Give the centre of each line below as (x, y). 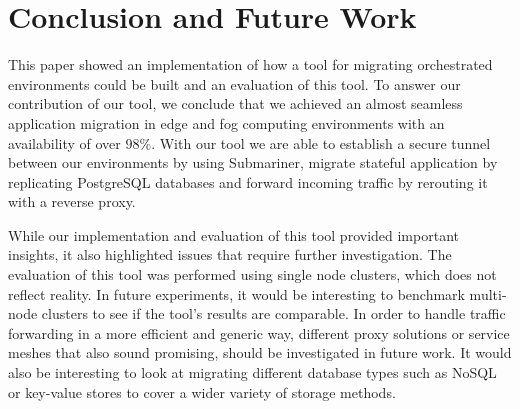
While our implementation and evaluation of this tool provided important (233, 234)
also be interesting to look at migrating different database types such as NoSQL (252, 372)
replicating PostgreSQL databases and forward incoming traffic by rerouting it (248, 181)
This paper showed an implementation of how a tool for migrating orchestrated (250, 64)
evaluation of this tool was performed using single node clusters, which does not (252, 274)
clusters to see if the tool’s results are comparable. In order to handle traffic (273, 313)
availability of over (64, 142)
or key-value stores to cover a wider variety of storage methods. (202, 391)
